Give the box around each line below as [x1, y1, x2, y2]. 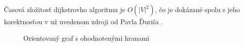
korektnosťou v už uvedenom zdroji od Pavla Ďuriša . [4, 16, 163, 26]
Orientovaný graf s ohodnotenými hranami [23, 32, 149, 43]
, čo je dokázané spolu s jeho [155, 4, 240, 14]
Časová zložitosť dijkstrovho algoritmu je [4, 4, 125, 14]
